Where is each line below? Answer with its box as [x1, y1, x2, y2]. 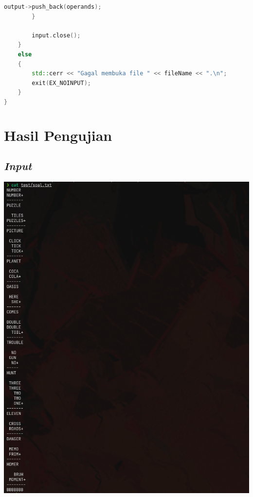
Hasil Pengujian [4, 125, 112, 145]
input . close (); [32, 32, 81, 39]
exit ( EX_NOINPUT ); [32, 79, 91, 86]
